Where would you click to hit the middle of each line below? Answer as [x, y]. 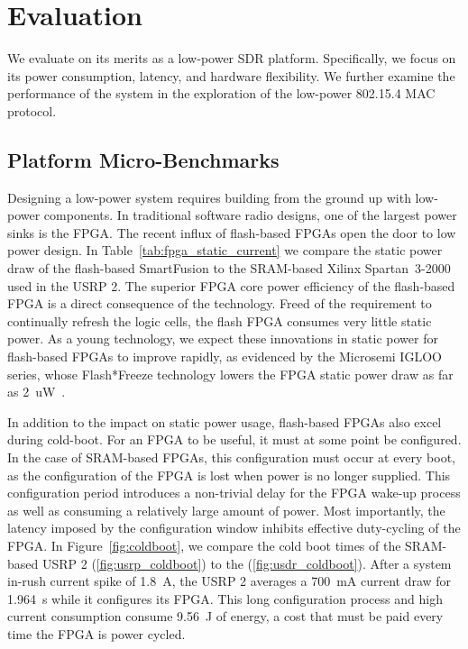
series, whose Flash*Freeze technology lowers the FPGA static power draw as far [230, 374]
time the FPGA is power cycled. [96, 633]
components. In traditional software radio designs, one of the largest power [250, 215]
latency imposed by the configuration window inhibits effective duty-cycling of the [234, 528]
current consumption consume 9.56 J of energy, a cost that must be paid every [225, 616]
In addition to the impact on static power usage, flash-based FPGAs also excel [225, 421]
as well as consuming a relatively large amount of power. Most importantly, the [226, 510]
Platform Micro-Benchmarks [143, 159]
